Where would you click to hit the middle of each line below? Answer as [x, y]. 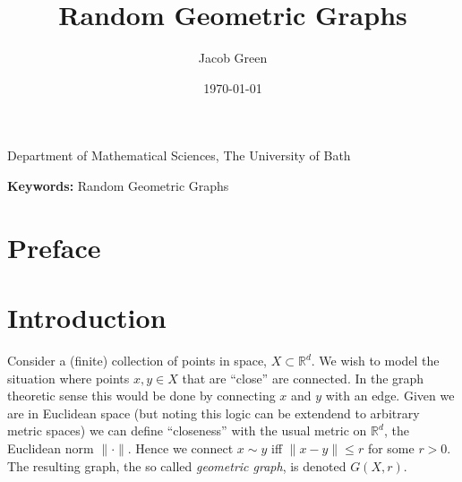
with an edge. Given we [390, 396]
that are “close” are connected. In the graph [303, 378]
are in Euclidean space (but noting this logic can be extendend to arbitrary [214, 413]
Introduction [87, 318]
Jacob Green [233, 58]
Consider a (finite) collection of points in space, [137, 360]
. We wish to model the [375, 360]
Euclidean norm [51, 448]
